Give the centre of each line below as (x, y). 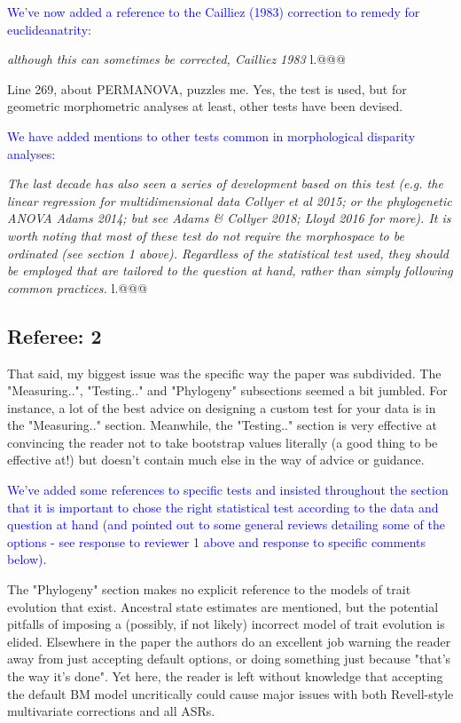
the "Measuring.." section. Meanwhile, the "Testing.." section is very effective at (222, 425)
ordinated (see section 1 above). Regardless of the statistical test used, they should (228, 253)
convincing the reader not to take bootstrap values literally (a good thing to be (223, 442)
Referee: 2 (55, 335)
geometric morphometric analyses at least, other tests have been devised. (205, 106)
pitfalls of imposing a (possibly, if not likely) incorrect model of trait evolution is (226, 624)
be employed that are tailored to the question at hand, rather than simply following (230, 270)
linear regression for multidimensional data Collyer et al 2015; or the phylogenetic (230, 200)
